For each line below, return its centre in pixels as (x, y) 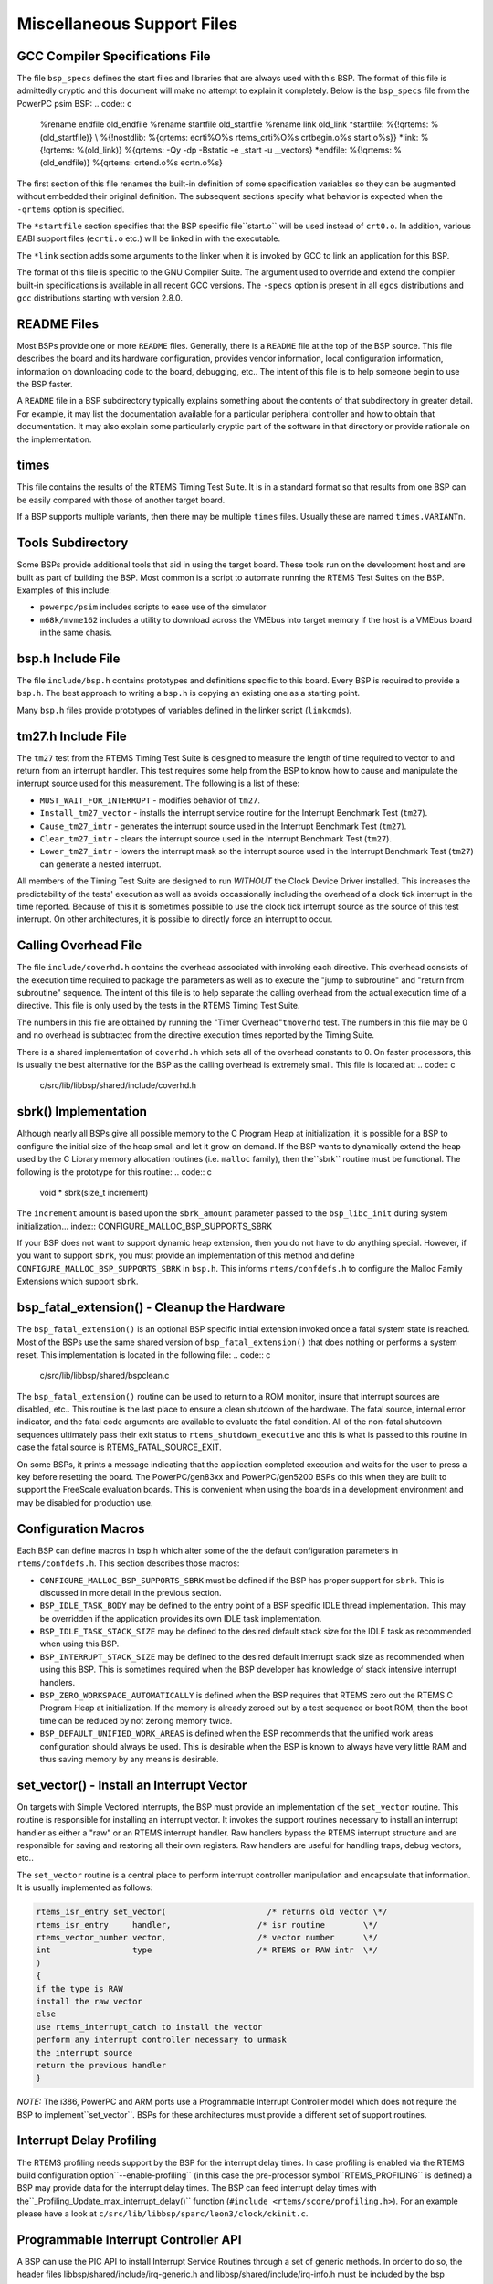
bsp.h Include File (68, 658)
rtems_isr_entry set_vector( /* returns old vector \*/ (212, 1912)
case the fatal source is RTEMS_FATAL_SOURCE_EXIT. (120, 1447)
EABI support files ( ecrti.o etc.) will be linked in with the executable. (149, 238)
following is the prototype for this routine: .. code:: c (114, 1172)
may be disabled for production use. (85, 1502)
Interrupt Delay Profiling (87, 2141)
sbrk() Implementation (82, 1111)
